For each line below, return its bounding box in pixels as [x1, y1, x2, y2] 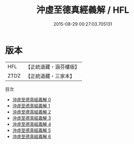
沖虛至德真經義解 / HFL [36, 4, 130, 16]
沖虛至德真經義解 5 [12, 127, 51, 133]
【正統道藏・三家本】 [25, 72, 75, 79]
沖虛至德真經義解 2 [12, 109, 51, 115]
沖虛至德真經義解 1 [12, 103, 50, 109]
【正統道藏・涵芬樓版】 [25, 63, 80, 70]
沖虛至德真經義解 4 [12, 121, 51, 127]
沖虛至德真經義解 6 [12, 133, 51, 139]
